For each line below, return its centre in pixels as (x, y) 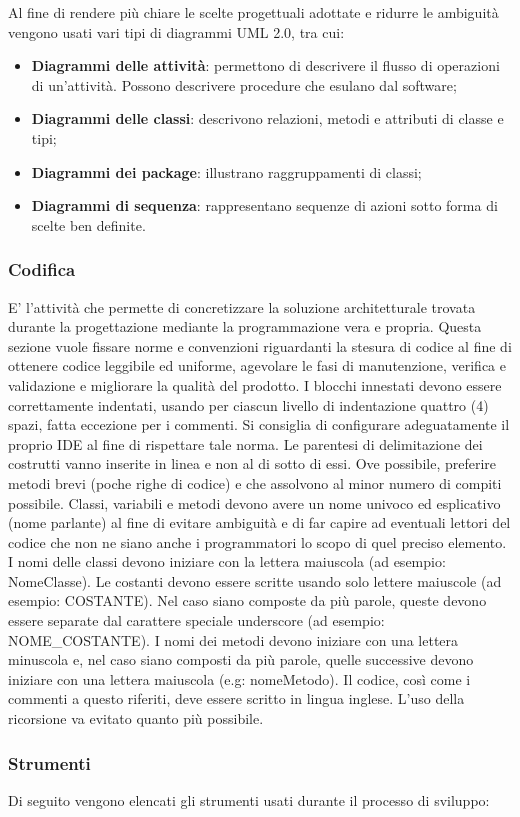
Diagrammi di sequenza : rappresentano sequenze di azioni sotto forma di (264, 205)
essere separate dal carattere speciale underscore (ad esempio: (196, 620)
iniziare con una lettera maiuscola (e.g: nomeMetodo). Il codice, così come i (239, 678)
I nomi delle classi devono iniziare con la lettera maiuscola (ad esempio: (227, 561)
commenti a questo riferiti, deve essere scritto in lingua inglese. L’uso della (236, 698)
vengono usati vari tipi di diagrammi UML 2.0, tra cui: (176, 31)
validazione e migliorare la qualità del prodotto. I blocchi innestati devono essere (255, 384)
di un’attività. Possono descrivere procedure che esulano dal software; (244, 84)
